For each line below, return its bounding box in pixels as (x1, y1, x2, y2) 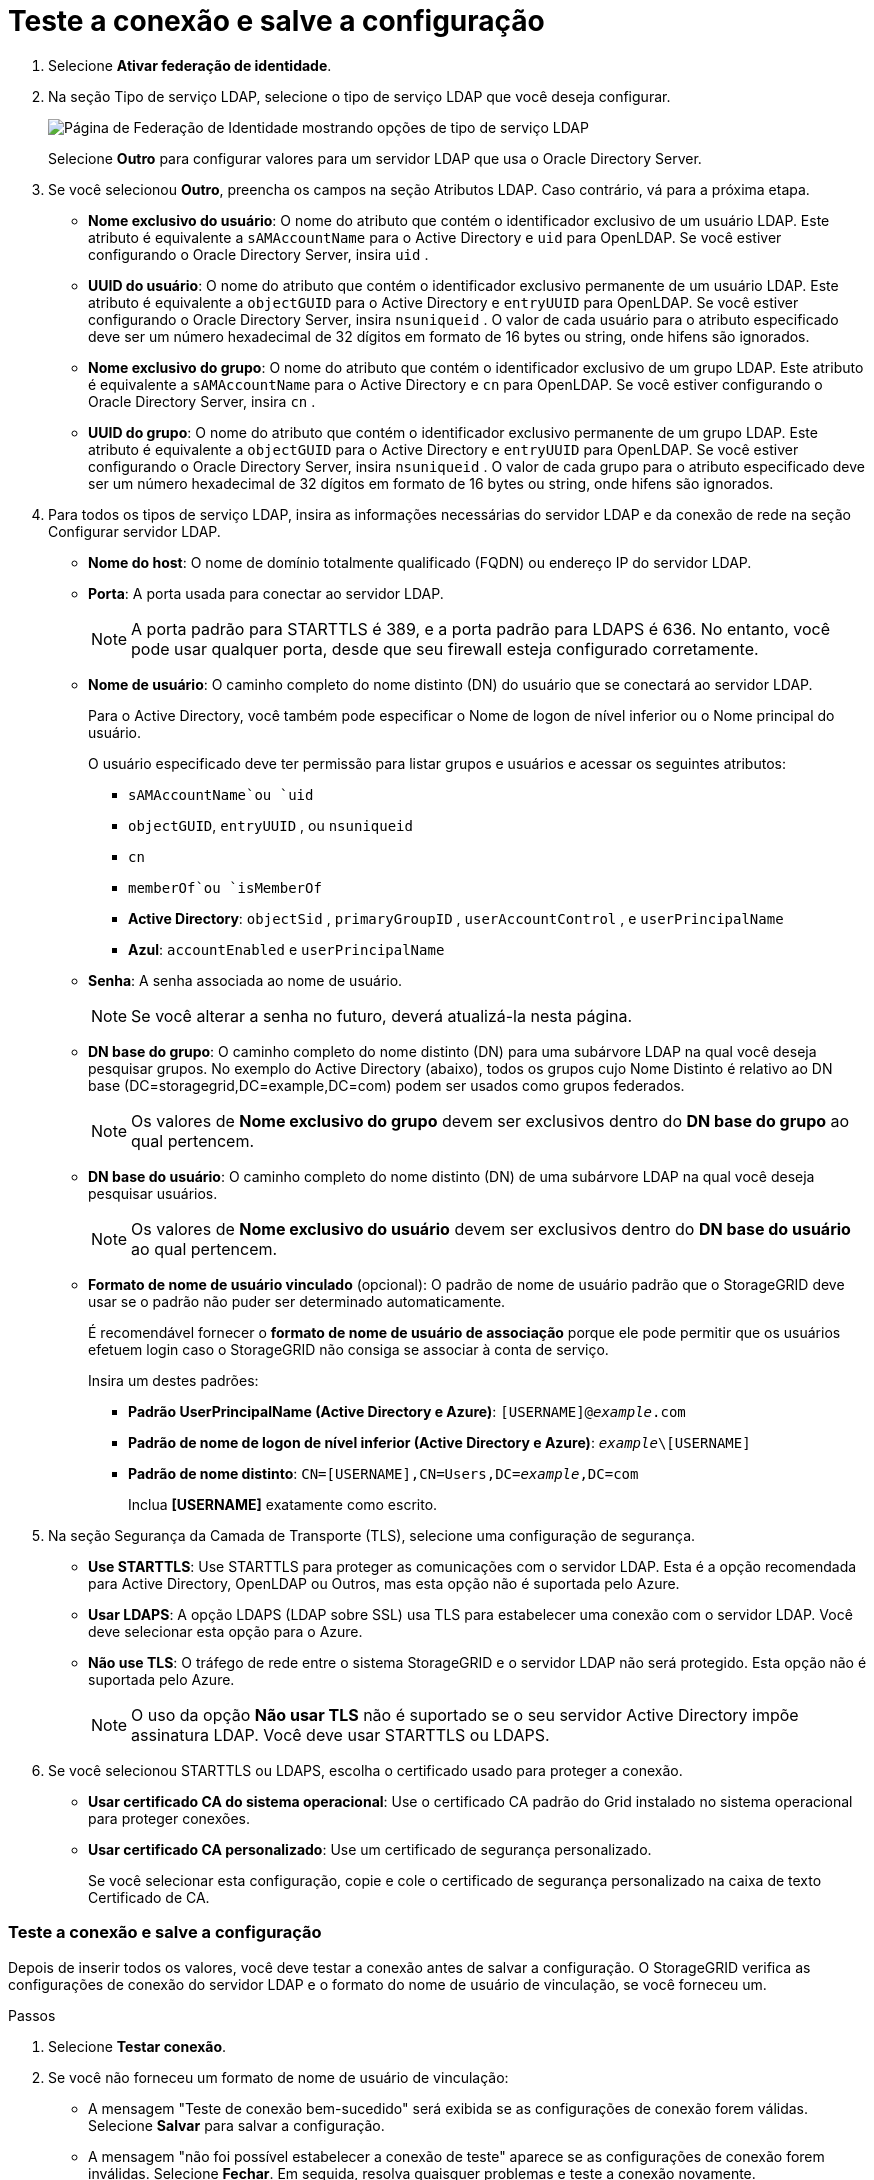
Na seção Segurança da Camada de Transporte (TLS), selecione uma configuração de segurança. (48, 1526, 696, 1544)
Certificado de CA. (88, 1888, 210, 1906)
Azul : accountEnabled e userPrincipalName (128, 940, 445, 958)
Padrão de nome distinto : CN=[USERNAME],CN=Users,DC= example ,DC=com (128, 1464, 639, 1482)
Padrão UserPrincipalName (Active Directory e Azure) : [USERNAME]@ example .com (128, 1402, 686, 1420)
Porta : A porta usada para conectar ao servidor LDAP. (88, 584, 444, 602)
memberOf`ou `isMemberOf (128, 879, 322, 896)
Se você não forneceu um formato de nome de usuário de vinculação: (48, 2068, 509, 2086)
